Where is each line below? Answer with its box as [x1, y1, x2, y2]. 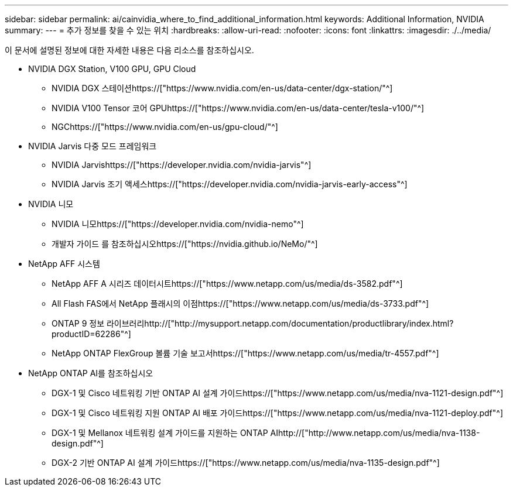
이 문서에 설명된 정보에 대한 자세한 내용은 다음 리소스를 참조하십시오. [5, 45, 254, 55]
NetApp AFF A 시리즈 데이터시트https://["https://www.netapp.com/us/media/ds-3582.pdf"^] [52, 279, 403, 289]
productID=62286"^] [52, 329, 131, 339]
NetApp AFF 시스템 [28, 259, 100, 269]
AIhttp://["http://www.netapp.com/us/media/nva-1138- [270, 428, 480, 438]
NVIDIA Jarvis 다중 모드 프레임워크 [28, 141, 157, 151]
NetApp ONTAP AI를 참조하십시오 [28, 368, 153, 378]
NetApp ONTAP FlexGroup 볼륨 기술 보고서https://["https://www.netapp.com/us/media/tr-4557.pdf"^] [52, 348, 439, 358]
